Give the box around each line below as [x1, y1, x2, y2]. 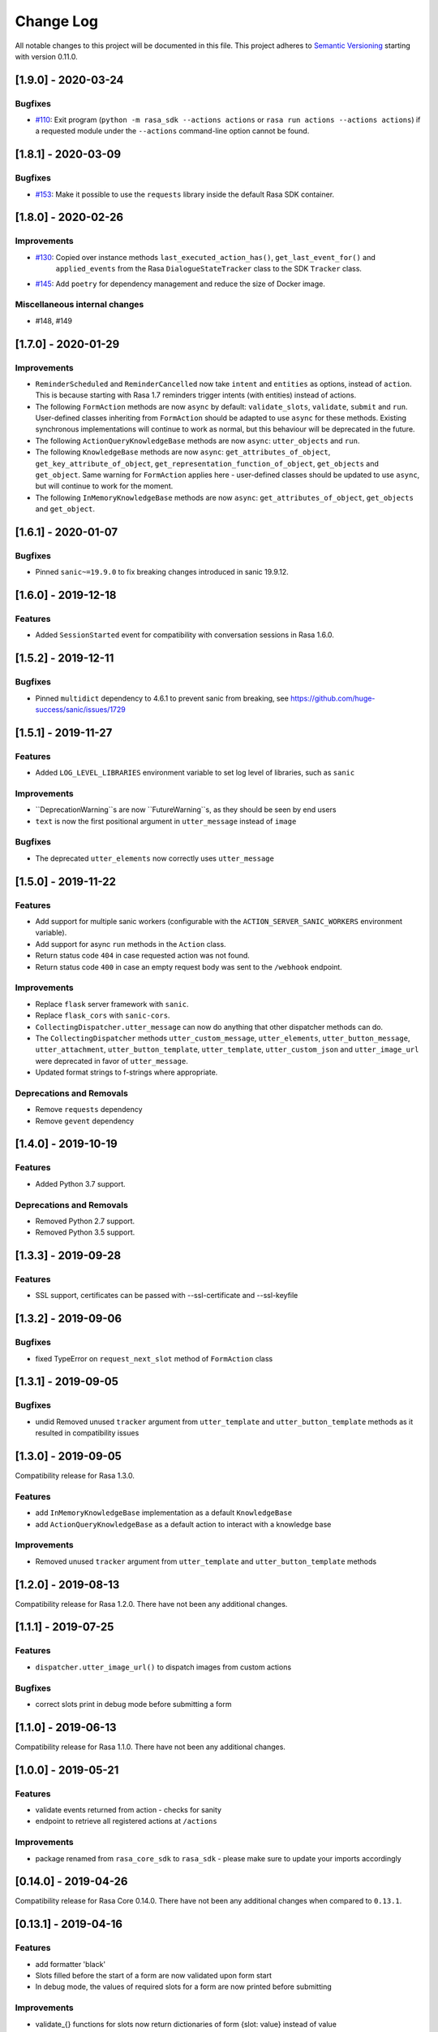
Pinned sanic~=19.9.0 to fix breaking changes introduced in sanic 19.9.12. [35, 567, 290, 577]
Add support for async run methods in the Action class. [35, 939, 226, 949]
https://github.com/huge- [290, 693, 376, 703]
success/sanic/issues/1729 [35, 705, 126, 714]
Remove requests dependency [35, 1105, 143, 1114]
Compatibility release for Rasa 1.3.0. [15, 1471, 135, 1481]
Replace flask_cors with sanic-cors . [35, 1010, 170, 1020]
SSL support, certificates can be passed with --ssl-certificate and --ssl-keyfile [35, 1291, 298, 1300]
